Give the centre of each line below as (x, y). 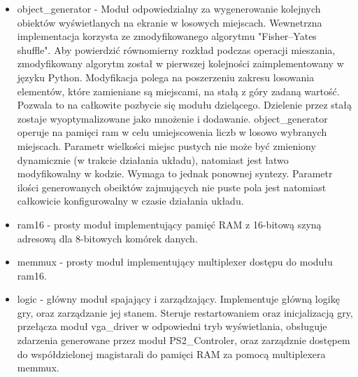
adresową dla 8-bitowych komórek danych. (107, 238)
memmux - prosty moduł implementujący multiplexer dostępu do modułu (175, 262)
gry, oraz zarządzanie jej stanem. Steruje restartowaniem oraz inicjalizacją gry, (185, 312)
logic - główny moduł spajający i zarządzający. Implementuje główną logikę (178, 299)
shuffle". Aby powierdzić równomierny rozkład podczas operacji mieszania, (176, 49)
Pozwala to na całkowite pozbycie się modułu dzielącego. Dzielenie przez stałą (184, 105)
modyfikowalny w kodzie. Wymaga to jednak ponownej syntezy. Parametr (175, 173)
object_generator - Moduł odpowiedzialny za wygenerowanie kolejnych (169, 8)
